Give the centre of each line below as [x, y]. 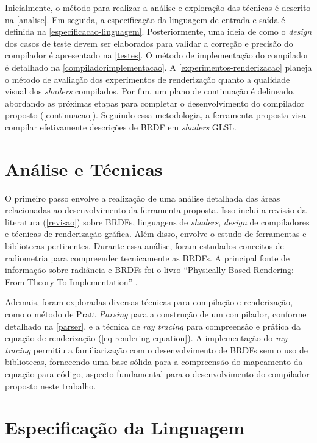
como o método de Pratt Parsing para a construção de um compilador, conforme [156, 314]
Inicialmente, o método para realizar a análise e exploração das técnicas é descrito [158, 7]
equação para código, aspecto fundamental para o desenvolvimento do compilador [157, 373]
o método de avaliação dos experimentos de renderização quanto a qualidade [148, 79]
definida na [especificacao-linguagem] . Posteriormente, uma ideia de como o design [158, 31]
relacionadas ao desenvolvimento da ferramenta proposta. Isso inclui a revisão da [156, 210]
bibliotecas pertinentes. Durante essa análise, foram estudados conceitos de [144, 246]
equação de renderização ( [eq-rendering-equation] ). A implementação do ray [146, 338]
